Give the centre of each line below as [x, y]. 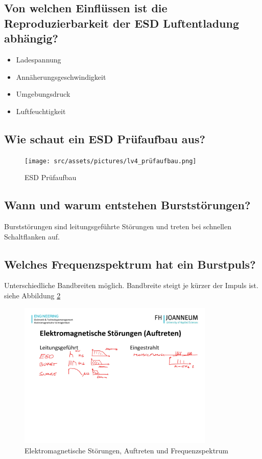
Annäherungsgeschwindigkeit [61, 76]
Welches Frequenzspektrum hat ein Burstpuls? [130, 264]
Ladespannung [39, 59]
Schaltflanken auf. [32, 236]
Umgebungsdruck [43, 94]
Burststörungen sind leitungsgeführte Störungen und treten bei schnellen [118, 226]
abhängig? [31, 38]
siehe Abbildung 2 [32, 295]
